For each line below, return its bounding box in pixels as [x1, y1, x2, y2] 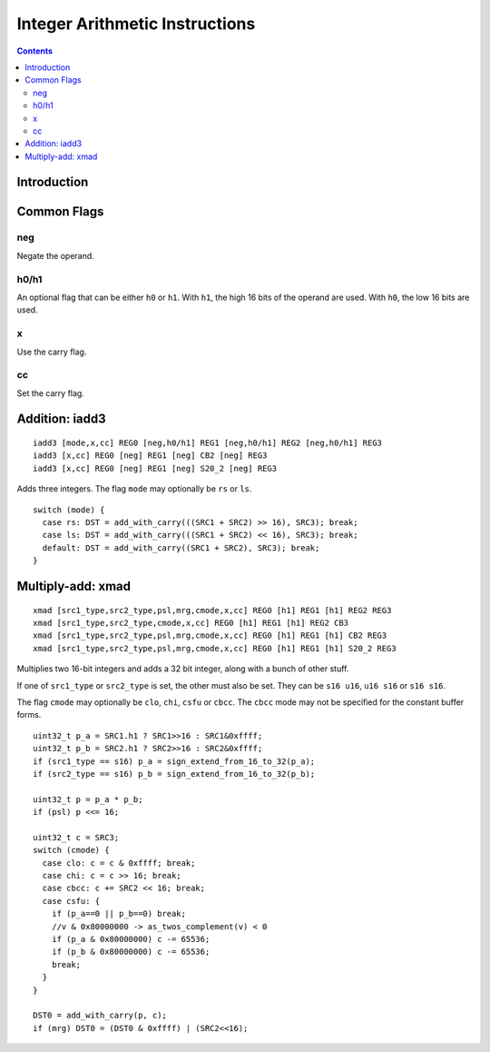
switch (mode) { [33, 504, 105, 515]
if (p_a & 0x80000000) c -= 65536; [51, 934, 211, 944]
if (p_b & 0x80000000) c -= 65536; [51, 947, 211, 958]
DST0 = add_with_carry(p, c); [33, 1010, 168, 1021]
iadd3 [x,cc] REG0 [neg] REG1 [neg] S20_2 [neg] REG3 [33, 463, 277, 473]
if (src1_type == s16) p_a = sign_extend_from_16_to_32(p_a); [33, 756, 316, 767]
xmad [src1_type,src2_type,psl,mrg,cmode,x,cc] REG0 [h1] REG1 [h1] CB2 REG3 [33, 630, 387, 640]
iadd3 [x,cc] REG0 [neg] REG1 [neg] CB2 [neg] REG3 [33, 451, 268, 461]
